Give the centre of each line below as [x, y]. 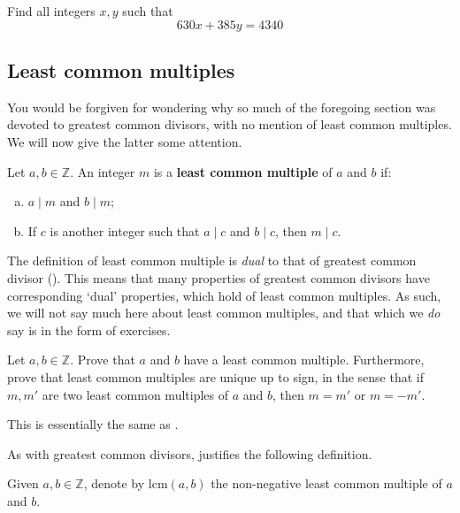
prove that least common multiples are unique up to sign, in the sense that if [216, 376]
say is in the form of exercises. [89, 329]
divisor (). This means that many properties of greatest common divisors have [218, 277]
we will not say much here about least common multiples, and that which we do [224, 313]
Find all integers [51, 11]
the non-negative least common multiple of [326, 483]
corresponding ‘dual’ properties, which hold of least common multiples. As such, [224, 295]
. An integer [103, 171]
